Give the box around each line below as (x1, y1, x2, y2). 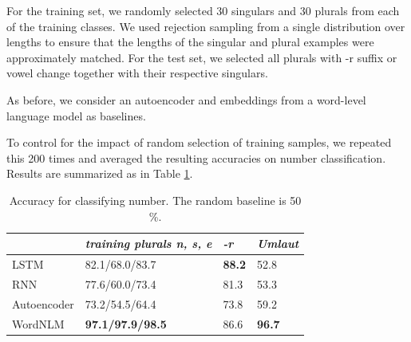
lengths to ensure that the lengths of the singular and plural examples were (6, 33, 374, 50)
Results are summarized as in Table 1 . (6, 165, 193, 182)
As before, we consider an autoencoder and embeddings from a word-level (6, 91, 366, 108)
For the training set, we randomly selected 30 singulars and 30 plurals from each (6, 2, 400, 18)
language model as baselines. (6, 107, 146, 124)
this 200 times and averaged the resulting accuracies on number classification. (6, 149, 386, 166)
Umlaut (257, 235, 299, 252)
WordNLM (12, 315, 65, 332)
